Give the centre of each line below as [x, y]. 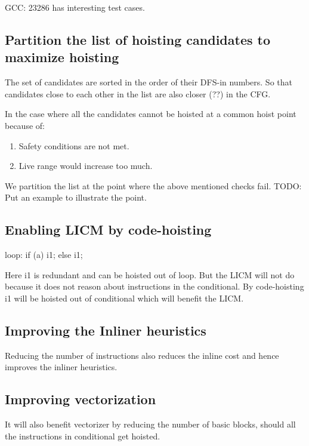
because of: [25, 125]
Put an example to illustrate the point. [76, 197]
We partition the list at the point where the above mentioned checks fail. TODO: [153, 185]
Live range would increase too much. [86, 166]
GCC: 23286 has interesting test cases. [75, 7]
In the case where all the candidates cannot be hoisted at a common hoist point [151, 114]
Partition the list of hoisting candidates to [138, 39]
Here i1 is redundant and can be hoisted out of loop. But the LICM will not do [150, 274]
